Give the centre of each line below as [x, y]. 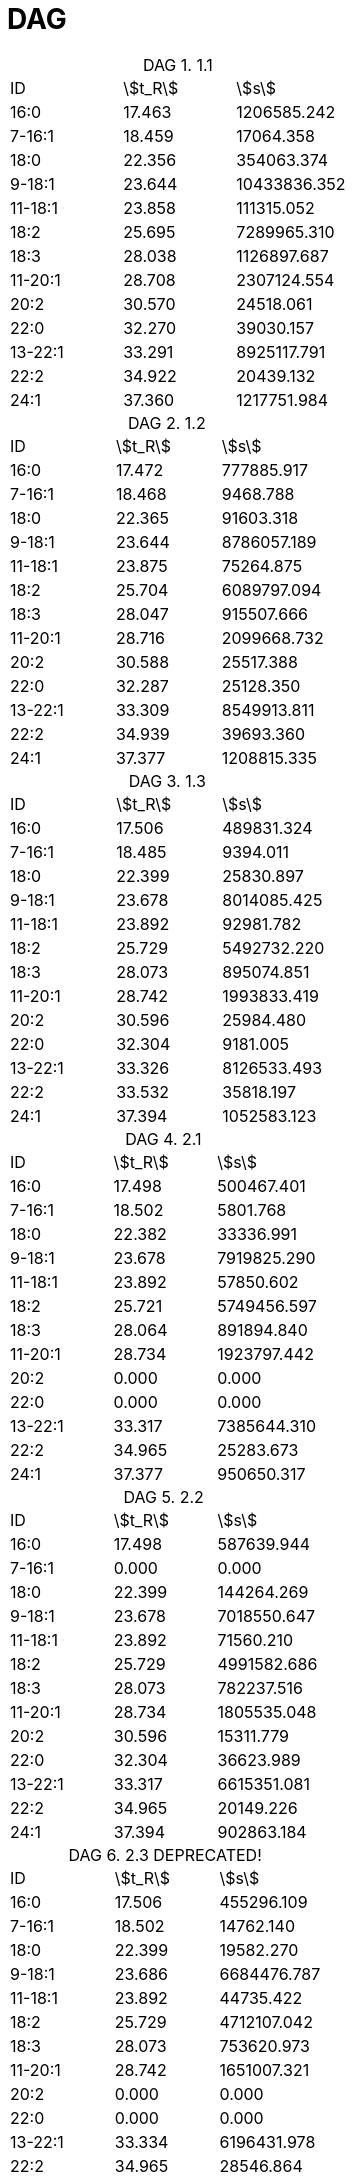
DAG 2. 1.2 [166, 422]
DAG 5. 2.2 [163, 1496]
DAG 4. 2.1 [163, 1138]
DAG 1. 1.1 [177, 64]
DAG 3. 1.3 [167, 780]
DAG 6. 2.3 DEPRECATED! [165, 1854]
